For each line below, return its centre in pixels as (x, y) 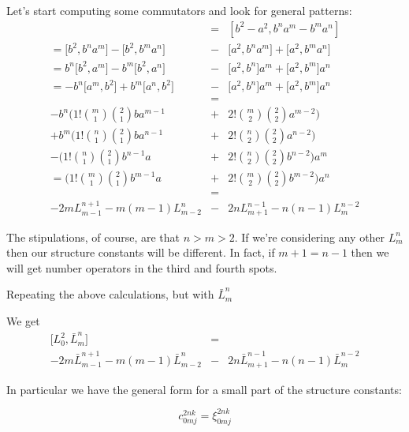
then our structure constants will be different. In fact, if (141, 252)
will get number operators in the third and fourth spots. (142, 267)
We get (23, 321)
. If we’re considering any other (310, 237)
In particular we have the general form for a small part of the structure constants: (204, 389)
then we (370, 252)
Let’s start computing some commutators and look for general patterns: (179, 10)
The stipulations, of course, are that (93, 237)
